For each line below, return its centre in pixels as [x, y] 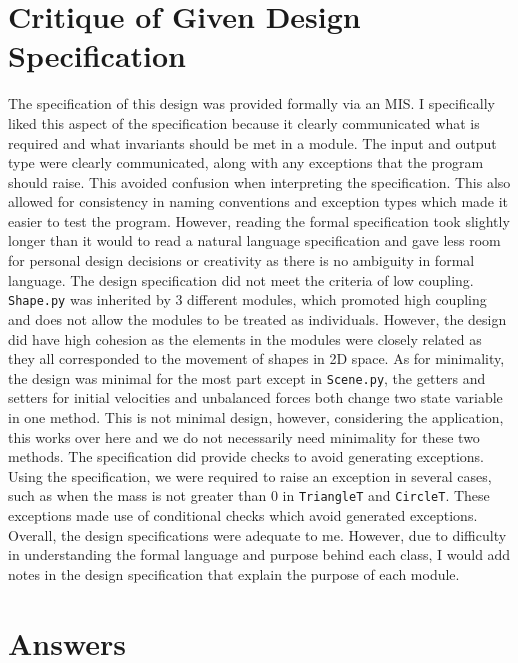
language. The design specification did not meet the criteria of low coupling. [241, 279]
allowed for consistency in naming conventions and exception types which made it [258, 201]
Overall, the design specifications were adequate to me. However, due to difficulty [257, 534]
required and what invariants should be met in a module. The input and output [252, 142]
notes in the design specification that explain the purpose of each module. [234, 573]
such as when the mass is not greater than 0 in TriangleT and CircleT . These [249, 495]
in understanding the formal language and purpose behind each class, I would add [259, 554]
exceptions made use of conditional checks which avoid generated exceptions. [243, 514]
